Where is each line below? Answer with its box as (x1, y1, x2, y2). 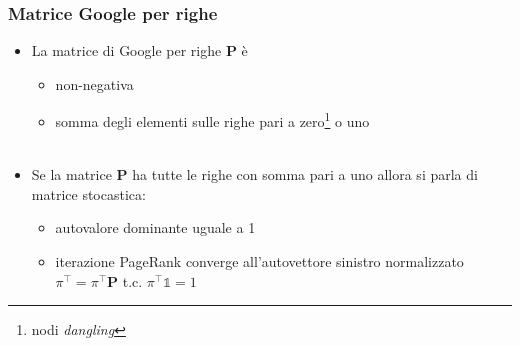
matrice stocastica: (31, 183, 146, 204)
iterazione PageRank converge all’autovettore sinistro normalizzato (55, 251, 464, 272)
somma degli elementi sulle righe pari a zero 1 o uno (55, 108, 370, 132)
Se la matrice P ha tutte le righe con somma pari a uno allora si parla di (31, 164, 478, 185)
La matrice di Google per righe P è (31, 40, 248, 61)
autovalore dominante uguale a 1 (55, 217, 256, 238)
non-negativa (55, 73, 134, 94)
